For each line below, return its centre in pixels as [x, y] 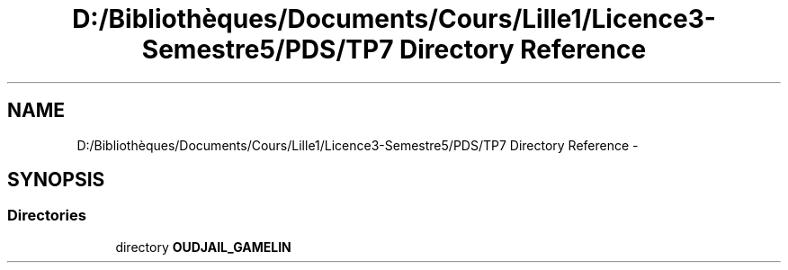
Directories [47, 216]
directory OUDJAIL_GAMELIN [203, 247]
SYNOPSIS [56, 180]
